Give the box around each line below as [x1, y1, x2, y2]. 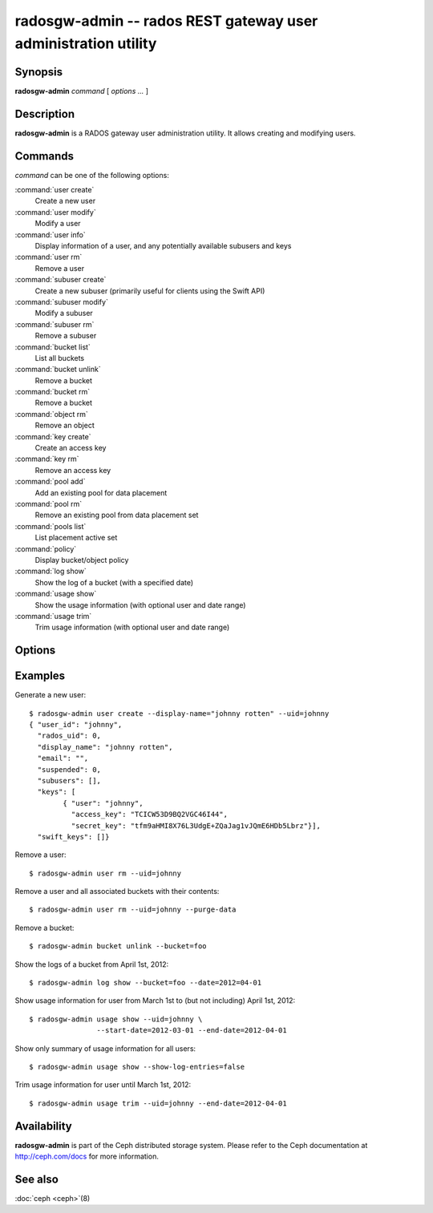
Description [14, 107, 75, 120]
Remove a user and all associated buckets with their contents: [14, 887, 220, 896]
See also [14, 1172, 59, 1186]
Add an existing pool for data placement [34, 487, 168, 497]
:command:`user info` [14, 229, 86, 240]
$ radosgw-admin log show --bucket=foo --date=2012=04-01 [29, 978, 262, 988]
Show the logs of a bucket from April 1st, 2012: [14, 959, 169, 969]
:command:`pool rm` [14, 499, 83, 508]
